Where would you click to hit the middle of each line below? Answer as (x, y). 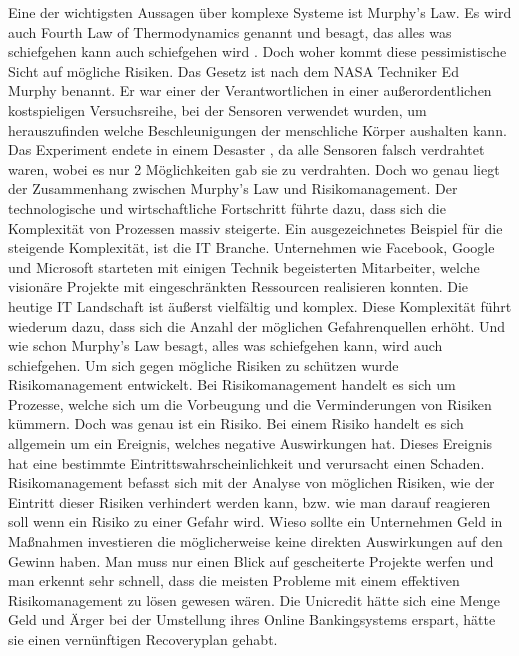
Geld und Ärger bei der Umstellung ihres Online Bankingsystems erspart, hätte (252, 619)
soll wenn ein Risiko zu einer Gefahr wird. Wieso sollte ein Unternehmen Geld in (255, 521)
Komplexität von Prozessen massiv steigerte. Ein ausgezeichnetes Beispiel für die (255, 227)
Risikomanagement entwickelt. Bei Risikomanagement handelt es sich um (232, 384)
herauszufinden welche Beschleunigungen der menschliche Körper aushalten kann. (257, 129)
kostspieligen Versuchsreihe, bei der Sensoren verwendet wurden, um (217, 109)
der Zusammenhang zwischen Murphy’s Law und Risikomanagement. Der (233, 188)
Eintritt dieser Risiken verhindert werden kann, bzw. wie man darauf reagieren (249, 501)
